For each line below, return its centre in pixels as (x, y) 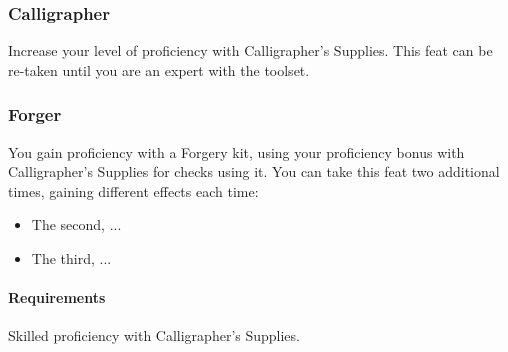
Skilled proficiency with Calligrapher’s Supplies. (154, 335)
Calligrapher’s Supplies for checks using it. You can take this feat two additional (254, 171)
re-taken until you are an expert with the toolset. (159, 69)
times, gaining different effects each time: (133, 190)
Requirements (57, 297)
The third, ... (71, 258)
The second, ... (76, 224)
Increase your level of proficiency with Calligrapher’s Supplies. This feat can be (250, 50)
